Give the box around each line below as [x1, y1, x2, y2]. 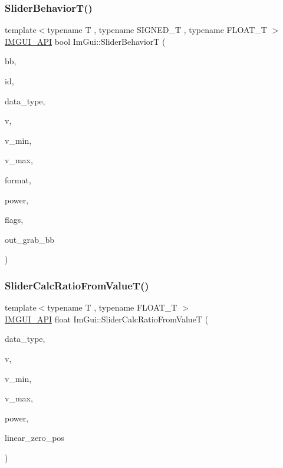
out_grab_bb [5, 233, 55, 245]
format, [5, 173, 31, 186]
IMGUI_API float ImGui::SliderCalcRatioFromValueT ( [5, 312, 209, 325]
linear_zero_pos [5, 431, 64, 444]
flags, [5, 213, 24, 226]
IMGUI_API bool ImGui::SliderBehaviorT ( [5, 35, 166, 47]
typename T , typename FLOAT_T [47, 301, 177, 314]
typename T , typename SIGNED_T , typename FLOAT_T [47, 24, 267, 36]
